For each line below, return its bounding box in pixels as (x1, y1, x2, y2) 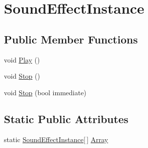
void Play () (4, 54, 40, 64)
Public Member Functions (4, 31, 138, 46)
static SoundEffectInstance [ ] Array (4, 134, 108, 144)
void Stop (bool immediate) (4, 87, 86, 97)
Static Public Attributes (4, 111, 128, 126)
